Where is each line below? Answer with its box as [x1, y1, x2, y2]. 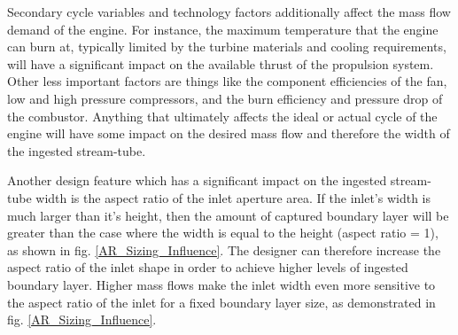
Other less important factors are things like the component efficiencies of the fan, [7, 72, 447, 90]
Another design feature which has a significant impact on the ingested [7, 171, 387, 190]
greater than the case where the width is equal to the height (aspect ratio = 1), [7, 223, 439, 242]
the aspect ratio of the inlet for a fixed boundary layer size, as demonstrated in [7, 292, 436, 311]
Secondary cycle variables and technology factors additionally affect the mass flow [7, 3, 451, 20]
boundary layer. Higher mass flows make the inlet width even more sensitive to [7, 275, 436, 293]
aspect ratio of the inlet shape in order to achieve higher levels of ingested [7, 258, 408, 277]
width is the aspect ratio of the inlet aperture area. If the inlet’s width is [35, 188, 431, 206]
